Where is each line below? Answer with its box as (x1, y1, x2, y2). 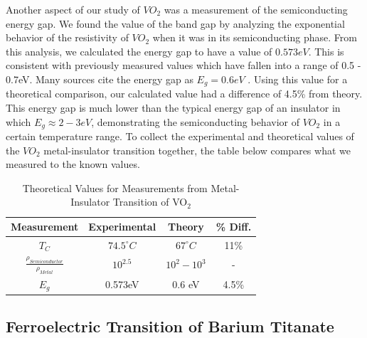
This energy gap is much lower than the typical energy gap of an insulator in (6, 100, 341, 115)
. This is (308, 43, 344, 58)
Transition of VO (112, 194, 188, 209)
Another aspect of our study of (6, 2, 140, 16)
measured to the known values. (6, 157, 140, 171)
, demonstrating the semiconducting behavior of (91, 114, 299, 129)
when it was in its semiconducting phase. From (152, 30, 357, 45)
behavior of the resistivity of (6, 30, 129, 45)
